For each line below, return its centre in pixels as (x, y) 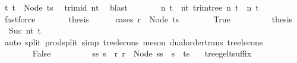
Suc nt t (25, 30)
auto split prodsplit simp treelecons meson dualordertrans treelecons (134, 42)
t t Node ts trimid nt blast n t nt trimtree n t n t (132, 7)
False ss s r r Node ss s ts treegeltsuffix (142, 53)
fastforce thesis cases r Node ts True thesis (148, 19)
